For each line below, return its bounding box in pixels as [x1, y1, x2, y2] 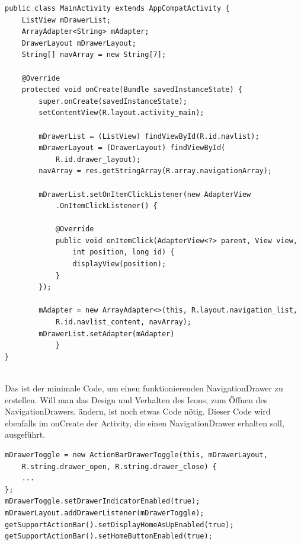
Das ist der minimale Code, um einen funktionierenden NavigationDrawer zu [5, 382, 283, 394]
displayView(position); [72, 260, 166, 269]
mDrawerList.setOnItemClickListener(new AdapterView [39, 190, 251, 199]
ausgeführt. [5, 428, 46, 441]
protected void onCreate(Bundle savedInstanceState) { [21, 85, 242, 94]
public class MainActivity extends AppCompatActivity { [5, 4, 230, 12]
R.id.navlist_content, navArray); [55, 318, 191, 327]
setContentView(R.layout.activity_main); [39, 109, 204, 117]
